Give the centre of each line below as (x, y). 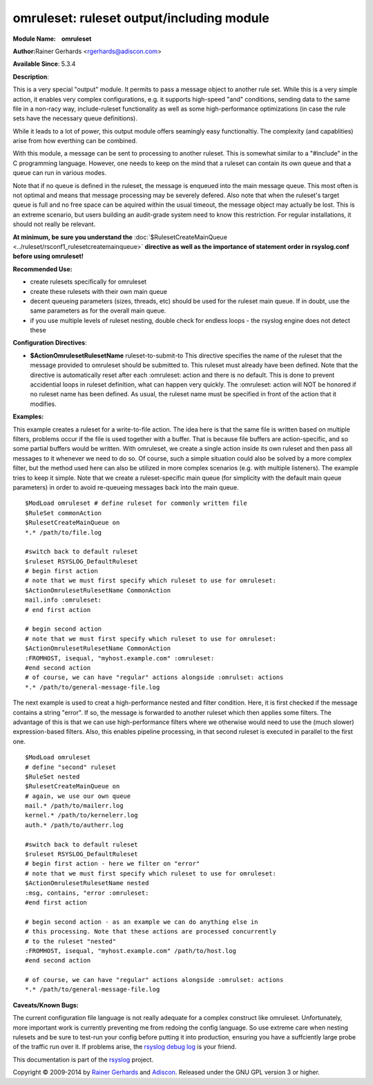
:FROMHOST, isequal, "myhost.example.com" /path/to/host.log (131, 950)
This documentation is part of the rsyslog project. (83, 1059)
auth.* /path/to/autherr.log (74, 825)
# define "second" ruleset (71, 767)
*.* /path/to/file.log (64, 532)
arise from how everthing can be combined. (75, 141)
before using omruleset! (48, 257)
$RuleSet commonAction (64, 513)
